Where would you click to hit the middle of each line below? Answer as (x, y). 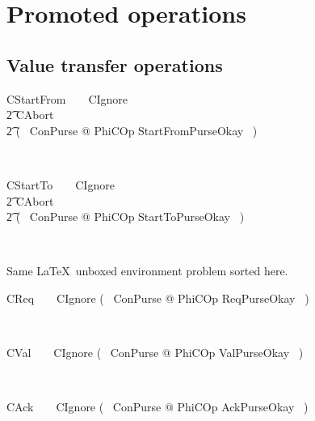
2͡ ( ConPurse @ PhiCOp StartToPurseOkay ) (126, 217)
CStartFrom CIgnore (67, 98)
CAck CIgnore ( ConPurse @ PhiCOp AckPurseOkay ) (157, 407)
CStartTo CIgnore (61, 184)
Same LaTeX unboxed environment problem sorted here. (147, 271)
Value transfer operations (115, 64)
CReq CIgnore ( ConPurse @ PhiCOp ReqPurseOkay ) (158, 298)
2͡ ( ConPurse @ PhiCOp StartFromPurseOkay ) (132, 130)
